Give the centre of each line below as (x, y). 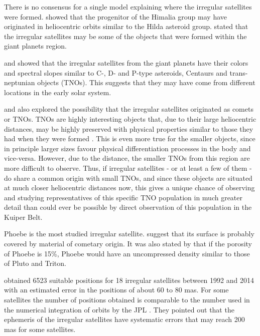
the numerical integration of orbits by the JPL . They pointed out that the (119, 309)
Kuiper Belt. (23, 217)
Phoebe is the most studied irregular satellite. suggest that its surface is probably (129, 234)
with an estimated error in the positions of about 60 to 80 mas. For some (116, 290)
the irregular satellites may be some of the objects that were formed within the (125, 36)
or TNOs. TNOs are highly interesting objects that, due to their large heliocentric (130, 118)
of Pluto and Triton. (35, 263)
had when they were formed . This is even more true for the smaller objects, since (130, 138)
